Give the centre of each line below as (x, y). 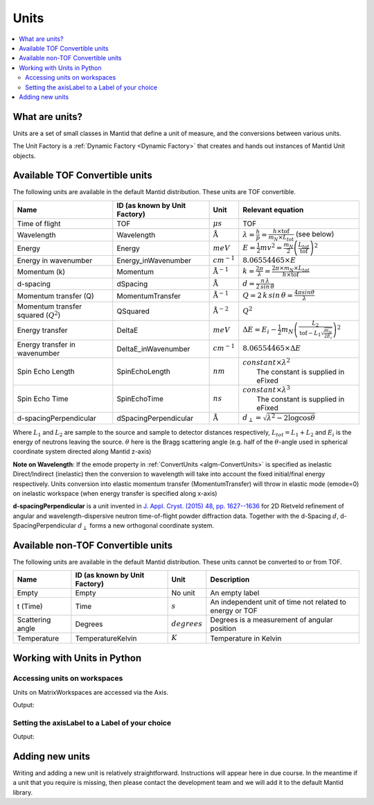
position (223, 629)
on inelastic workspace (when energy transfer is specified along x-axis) (115, 493)
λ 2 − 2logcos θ (291, 417)
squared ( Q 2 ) (39, 314)
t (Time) (30, 607)
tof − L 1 (310, 334)
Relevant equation (273, 209)
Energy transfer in (46, 345)
